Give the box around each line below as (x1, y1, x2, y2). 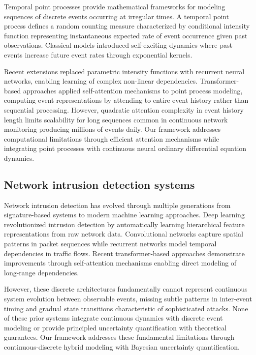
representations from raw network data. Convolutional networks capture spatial (4, 229, 243, 239)
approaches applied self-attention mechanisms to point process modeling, (23, 85, 243, 95)
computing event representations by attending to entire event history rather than (4, 95, 249, 105)
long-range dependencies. (4, 267, 79, 277)
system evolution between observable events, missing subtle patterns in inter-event (4, 294, 252, 304)
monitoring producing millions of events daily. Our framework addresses (4, 124, 221, 134)
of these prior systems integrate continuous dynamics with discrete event (4, 313, 223, 323)
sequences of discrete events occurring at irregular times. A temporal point (4, 11, 229, 21)
